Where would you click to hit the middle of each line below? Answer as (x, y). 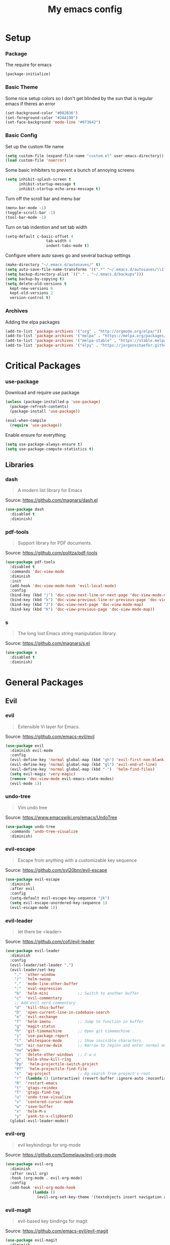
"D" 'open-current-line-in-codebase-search (62, 1012)
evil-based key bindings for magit (52, 1221)
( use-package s (21, 653)
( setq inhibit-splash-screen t (38, 179)
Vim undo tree (32, 807)
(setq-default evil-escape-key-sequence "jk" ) (60, 898)
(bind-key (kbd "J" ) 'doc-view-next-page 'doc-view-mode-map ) (77, 605)
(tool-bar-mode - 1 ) (26, 217)
